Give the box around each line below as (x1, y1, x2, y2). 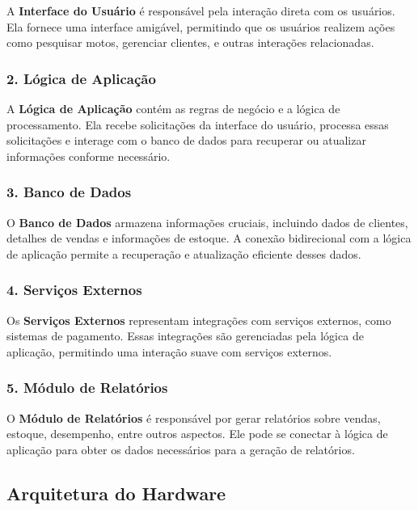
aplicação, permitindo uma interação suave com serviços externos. (6, 343, 332, 360)
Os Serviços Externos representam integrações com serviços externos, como (6, 311, 391, 328)
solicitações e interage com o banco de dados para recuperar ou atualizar (6, 132, 366, 149)
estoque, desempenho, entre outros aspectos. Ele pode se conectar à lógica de (6, 425, 388, 442)
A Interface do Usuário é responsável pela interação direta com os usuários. (6, 2, 395, 19)
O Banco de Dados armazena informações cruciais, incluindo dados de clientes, (6, 213, 408, 230)
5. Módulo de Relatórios (6, 377, 168, 398)
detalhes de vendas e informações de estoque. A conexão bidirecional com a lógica (6, 230, 412, 247)
